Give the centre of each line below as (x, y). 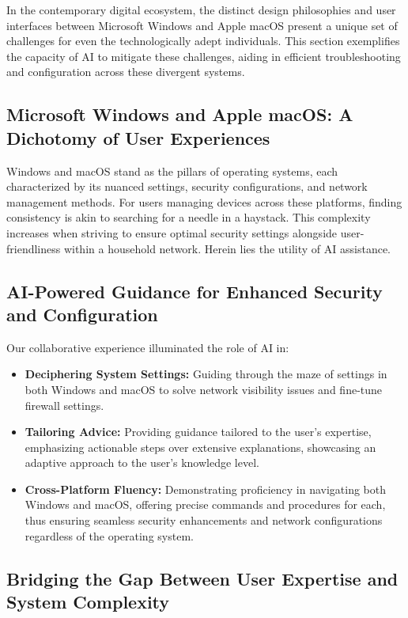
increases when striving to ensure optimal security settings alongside (172, 232)
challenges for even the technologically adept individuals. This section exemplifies (203, 41)
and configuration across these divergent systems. (126, 72)
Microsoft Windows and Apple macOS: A (180, 114)
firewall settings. (64, 405)
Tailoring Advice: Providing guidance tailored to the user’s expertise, (198, 432)
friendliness (34, 248)
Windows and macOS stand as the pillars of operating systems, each (172, 171)
